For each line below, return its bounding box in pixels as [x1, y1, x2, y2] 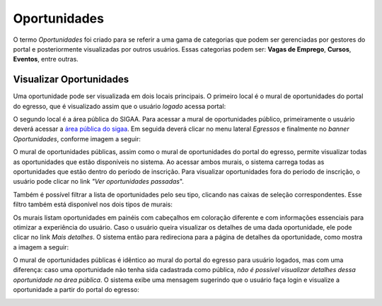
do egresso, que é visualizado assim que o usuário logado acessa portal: [13, 102, 226, 110]
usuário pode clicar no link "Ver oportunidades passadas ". [13, 177, 184, 186]
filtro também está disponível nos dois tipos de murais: [13, 200, 173, 208]
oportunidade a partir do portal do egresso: [13, 286, 139, 294]
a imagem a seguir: [13, 242, 69, 251]
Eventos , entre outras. [13, 55, 79, 64]
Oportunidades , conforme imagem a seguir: [13, 134, 141, 143]
